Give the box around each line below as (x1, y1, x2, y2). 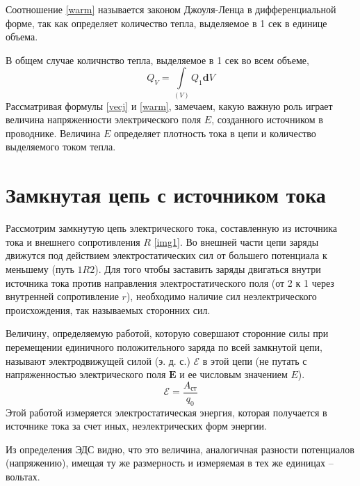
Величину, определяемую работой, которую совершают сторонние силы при (6, 326, 329, 340)
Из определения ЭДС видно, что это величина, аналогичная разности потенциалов (6, 441, 354, 456)
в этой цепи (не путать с (202, 353, 307, 368)
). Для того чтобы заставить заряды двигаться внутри (95, 261, 321, 276)
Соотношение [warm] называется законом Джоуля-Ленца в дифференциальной (6, 2, 336, 16)
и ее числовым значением (179, 367, 288, 382)
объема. (6, 29, 38, 44)
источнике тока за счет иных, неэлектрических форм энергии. (6, 418, 267, 433)
